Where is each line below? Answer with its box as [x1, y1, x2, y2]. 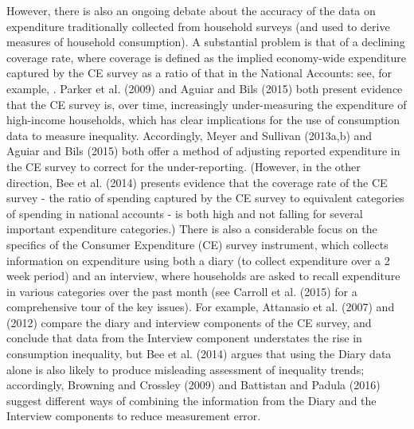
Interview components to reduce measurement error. [6, 408, 261, 424]
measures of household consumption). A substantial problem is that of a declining [6, 33, 405, 50]
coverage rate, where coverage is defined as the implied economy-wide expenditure [6, 49, 406, 65]
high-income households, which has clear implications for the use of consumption [6, 111, 400, 128]
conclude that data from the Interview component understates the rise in [6, 330, 362, 346]
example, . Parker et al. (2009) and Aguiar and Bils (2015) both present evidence [6, 80, 403, 96]
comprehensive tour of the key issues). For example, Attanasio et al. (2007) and [6, 298, 395, 315]
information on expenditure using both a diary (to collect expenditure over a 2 [6, 252, 390, 268]
